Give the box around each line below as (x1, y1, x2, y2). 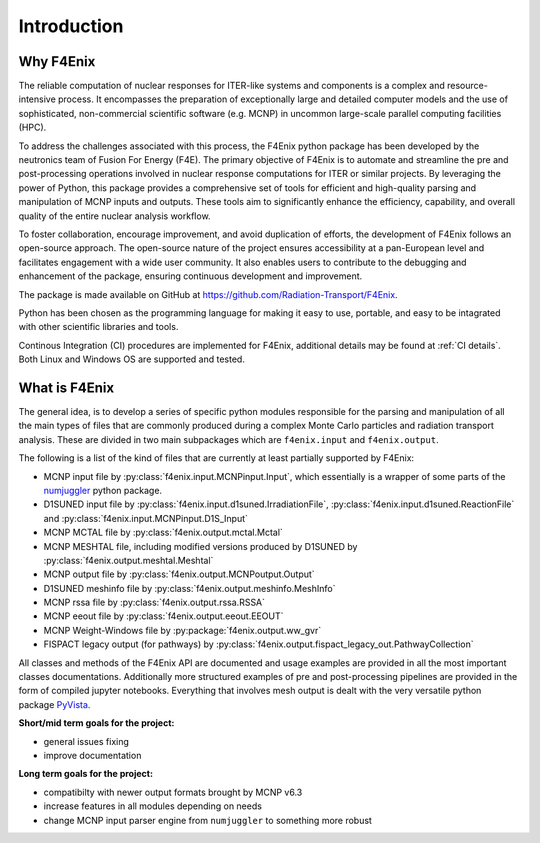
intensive (18, 93, 57, 105)
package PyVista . (18, 698, 91, 710)
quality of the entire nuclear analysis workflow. (18, 210, 211, 222)
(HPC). (18, 121, 47, 134)
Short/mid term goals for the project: (18, 717, 175, 729)
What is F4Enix (18, 379, 115, 396)
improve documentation (43, 749, 142, 761)
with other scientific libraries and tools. (18, 321, 179, 333)
